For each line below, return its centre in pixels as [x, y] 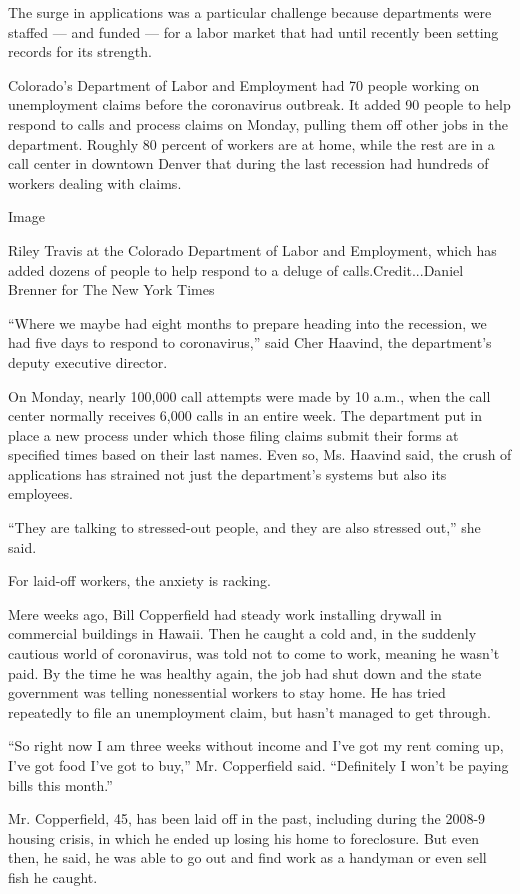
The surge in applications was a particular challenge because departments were [250, 12]
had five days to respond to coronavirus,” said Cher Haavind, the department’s [250, 342]
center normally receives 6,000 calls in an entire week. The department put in [245, 415]
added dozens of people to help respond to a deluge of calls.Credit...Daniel [236, 269]
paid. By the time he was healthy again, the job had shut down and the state [245, 672]
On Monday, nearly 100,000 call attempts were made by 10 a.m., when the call [249, 395]
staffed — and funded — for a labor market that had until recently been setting [253, 31]
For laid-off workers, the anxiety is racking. [140, 580]
